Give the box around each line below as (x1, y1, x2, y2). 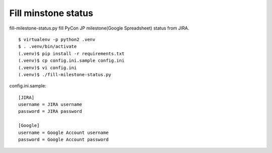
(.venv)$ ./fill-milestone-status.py (18, 72, 112, 77)
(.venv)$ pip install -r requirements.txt (18, 51, 125, 56)
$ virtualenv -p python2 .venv (18, 37, 96, 42)
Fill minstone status (9, 8, 93, 19)
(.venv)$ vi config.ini (18, 65, 77, 70)
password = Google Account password (18, 137, 109, 142)
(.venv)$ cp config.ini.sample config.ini (18, 58, 125, 64)
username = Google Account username (18, 129, 109, 135)
